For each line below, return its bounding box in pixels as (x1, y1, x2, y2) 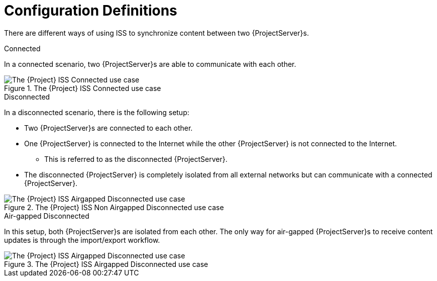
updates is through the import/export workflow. (4, 235, 160, 244)
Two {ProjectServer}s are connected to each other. (24, 123, 193, 132)
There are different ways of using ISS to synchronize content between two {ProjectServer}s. (4, 28, 309, 37)
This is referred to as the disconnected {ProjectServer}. (44, 154, 228, 163)
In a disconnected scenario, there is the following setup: (4, 108, 189, 117)
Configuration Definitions (4, 2, 177, 19)
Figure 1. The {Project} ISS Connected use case (4, 83, 161, 92)
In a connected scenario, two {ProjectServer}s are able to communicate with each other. (4, 59, 296, 68)
